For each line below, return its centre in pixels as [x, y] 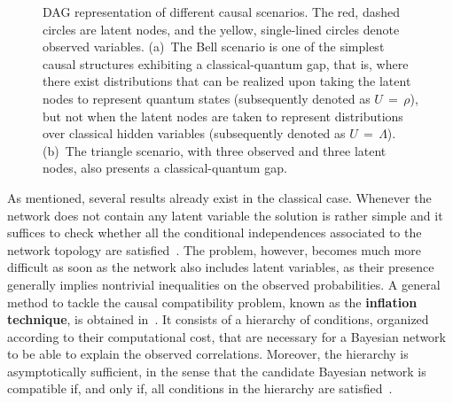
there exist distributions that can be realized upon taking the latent [227, 81]
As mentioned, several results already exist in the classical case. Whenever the [219, 197]
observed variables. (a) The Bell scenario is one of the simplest [214, 46]
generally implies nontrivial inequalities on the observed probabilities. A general [224, 284]
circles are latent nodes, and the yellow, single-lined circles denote [221, 29]
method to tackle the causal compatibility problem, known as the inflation [212, 302]
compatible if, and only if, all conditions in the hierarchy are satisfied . [200, 388]
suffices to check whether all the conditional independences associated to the [215, 232]
